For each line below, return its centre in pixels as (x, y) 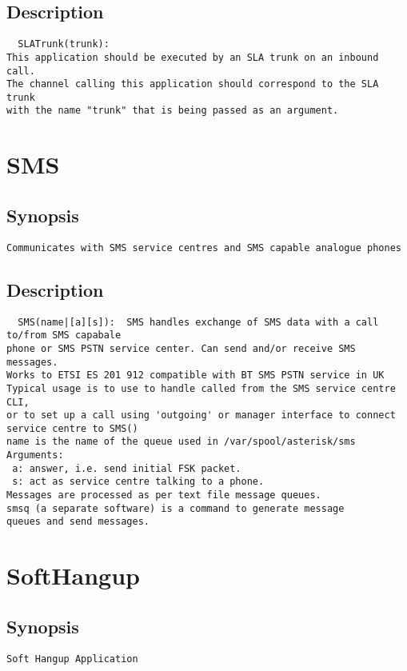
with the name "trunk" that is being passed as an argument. (173, 111)
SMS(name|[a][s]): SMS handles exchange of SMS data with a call (198, 322)
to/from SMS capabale (64, 335)
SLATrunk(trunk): (64, 44)
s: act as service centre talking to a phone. (138, 482)
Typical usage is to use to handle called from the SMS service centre (201, 388)
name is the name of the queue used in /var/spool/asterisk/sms (181, 442)
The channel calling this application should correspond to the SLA (193, 84)
